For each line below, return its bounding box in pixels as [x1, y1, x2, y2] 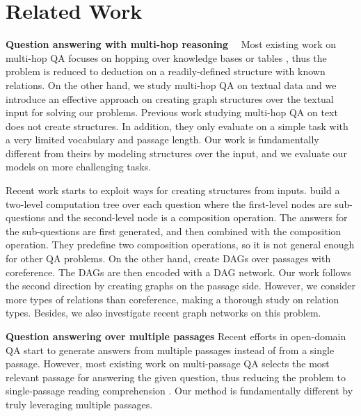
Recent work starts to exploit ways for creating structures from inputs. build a [6, 183, 340, 198]
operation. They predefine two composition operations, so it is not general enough [6, 237, 355, 252]
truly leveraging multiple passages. [6, 397, 153, 411]
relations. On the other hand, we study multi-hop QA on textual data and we [6, 77, 337, 92]
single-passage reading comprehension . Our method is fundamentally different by [6, 383, 353, 398]
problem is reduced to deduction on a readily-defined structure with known [6, 64, 326, 79]
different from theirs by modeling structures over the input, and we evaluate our [6, 145, 347, 160]
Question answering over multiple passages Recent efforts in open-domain [6, 329, 346, 343]
